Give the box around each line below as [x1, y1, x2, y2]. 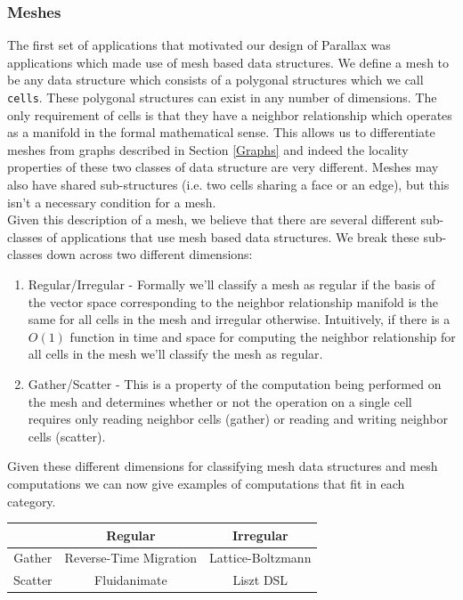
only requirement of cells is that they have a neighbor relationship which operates [7, 105, 452, 124]
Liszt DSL [232, 571, 288, 589]
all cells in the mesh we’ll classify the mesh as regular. [28, 345, 323, 363]
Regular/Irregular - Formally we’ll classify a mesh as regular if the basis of [28, 275, 435, 293]
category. [7, 491, 56, 510]
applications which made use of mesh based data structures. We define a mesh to [7, 53, 450, 71]
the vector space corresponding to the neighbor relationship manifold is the [28, 292, 438, 311]
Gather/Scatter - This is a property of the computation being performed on [28, 374, 442, 393]
